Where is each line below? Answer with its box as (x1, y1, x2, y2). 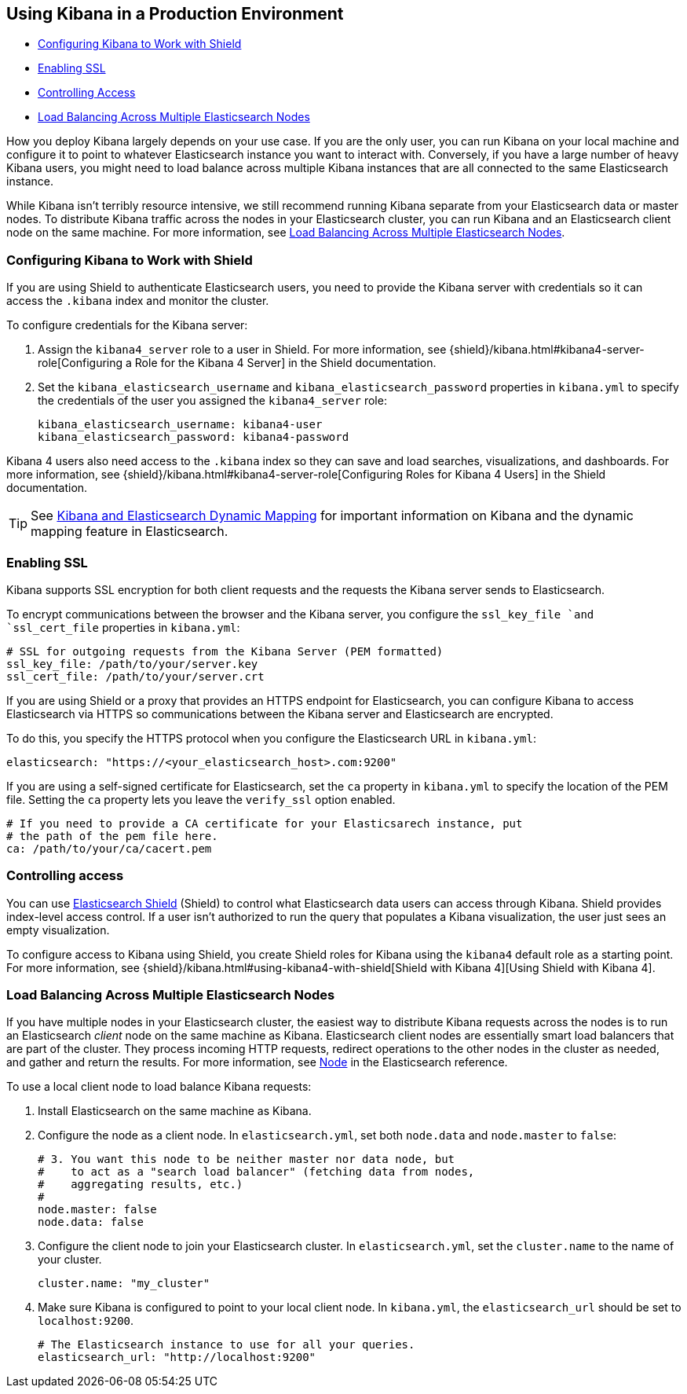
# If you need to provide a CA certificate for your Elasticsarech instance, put (6, 816, 523, 830)
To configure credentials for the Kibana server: (6, 318, 248, 332)
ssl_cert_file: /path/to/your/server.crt (6, 669, 265, 683)
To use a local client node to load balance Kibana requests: (6, 1080, 312, 1094)
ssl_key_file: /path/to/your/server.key (6, 657, 258, 670)
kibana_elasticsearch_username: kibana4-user (38, 418, 323, 431)
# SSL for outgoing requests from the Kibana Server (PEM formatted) (6, 644, 444, 658)
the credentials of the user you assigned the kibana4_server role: (38, 394, 387, 408)
